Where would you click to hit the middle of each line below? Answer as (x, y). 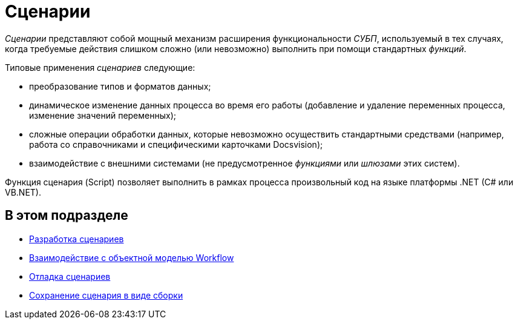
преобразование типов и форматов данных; (120, 86)
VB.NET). (23, 192)
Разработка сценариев (77, 239)
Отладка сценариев (70, 276)
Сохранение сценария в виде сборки (106, 295)
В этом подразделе (67, 216)
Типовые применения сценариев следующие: (100, 67)
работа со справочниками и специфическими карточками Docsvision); (176, 144)
